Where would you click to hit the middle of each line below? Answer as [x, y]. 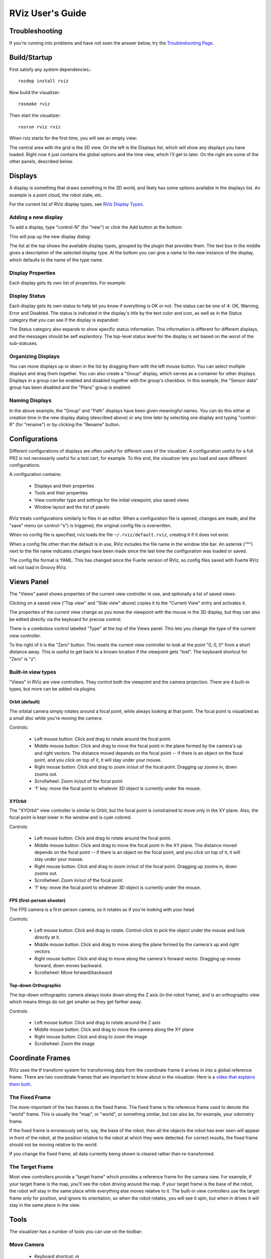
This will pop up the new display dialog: [50, 236]
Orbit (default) [25, 702]
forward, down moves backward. [69, 965]
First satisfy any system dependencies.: [50, 69]
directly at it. [47, 937]
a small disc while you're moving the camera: [56, 718]
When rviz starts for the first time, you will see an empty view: [73, 138]
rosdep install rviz [43, 81]
